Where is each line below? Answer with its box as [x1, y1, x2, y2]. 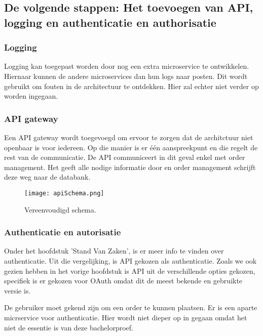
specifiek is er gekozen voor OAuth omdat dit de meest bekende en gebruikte [4, 275, 243, 286]
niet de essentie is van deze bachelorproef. [4, 322, 133, 332]
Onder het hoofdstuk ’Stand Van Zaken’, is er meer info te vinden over [4, 245, 224, 256]
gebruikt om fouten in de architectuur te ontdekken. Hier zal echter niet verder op [4, 80, 259, 91]
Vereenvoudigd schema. [24, 204, 96, 215]
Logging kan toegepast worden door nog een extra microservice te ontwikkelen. [4, 61, 249, 71]
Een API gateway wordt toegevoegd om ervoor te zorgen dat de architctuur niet [4, 132, 253, 142]
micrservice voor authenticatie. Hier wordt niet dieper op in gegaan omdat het [4, 312, 247, 322]
